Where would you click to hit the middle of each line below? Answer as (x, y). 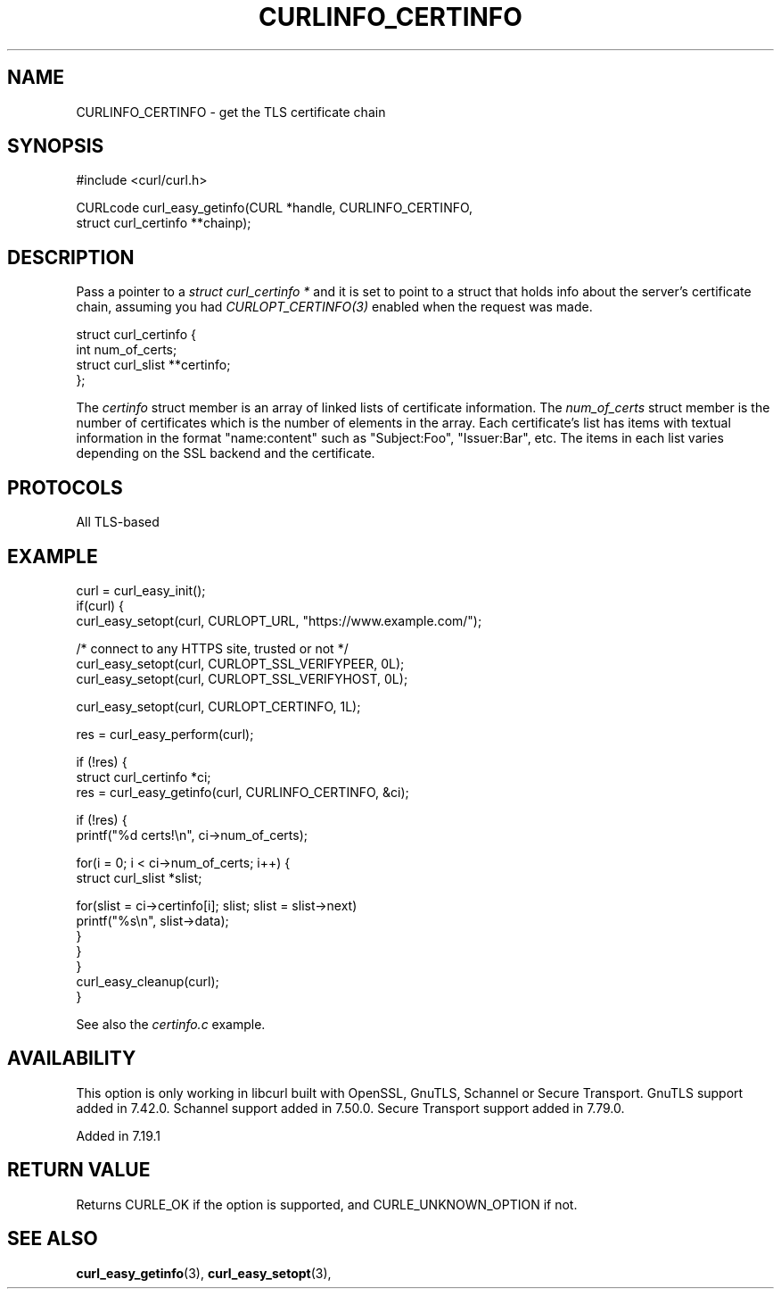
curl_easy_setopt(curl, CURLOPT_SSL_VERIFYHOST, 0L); (242, 678)
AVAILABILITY (72, 1059)
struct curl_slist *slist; (139, 877)
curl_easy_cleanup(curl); (148, 981)
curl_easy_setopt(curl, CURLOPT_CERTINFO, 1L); (218, 706)
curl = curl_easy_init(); (141, 590)
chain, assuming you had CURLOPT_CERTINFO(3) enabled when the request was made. (334, 307)
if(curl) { (100, 605)
